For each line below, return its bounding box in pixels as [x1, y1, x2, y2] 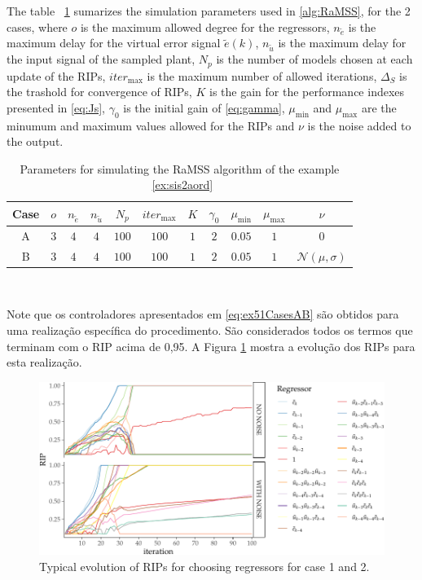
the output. [7, 133, 64, 150]
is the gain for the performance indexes [209, 83, 405, 100]
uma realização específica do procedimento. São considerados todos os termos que [7, 322, 413, 339]
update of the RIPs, [7, 67, 106, 84]
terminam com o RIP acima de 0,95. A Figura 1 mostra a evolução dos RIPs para [7, 337, 415, 354]
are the [361, 99, 397, 116]
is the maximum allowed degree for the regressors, [80, 18, 330, 35]
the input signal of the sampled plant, [7, 51, 196, 68]
